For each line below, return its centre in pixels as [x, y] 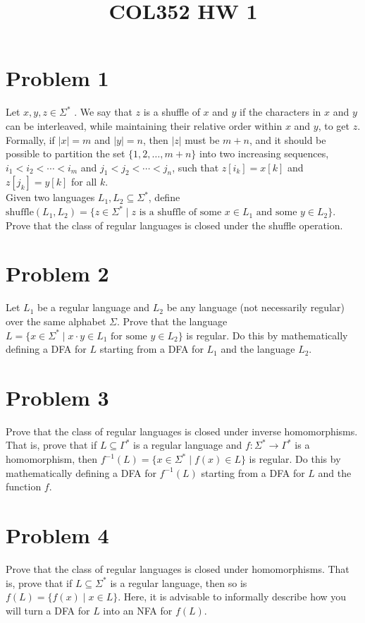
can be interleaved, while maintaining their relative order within [144, 125]
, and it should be [287, 139]
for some [129, 336]
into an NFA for [138, 610]
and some [277, 213]
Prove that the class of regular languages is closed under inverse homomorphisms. [182, 431]
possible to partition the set [66, 153]
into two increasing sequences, [264, 153]
